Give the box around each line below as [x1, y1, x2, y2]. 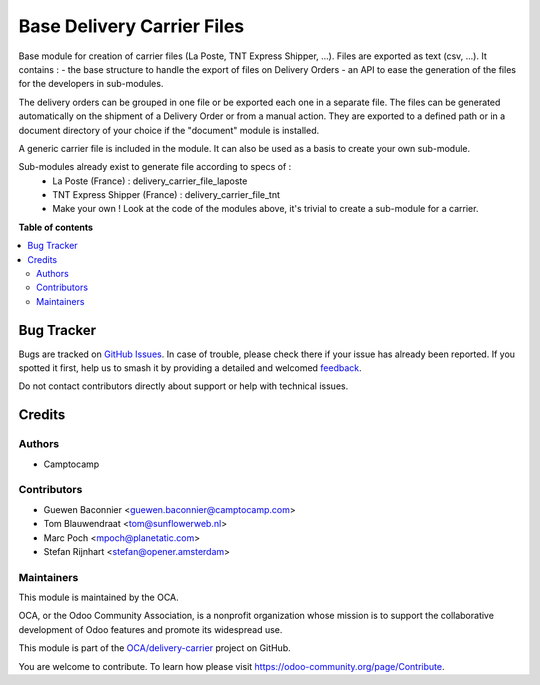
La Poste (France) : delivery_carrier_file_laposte [52, 175, 248, 187]
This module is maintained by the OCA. [18, 591, 179, 604]
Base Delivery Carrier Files [18, 15, 245, 37]
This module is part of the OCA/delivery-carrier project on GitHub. [18, 642, 292, 654]
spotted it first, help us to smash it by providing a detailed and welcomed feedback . [18, 362, 362, 374]
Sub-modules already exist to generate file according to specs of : [18, 161, 292, 173]
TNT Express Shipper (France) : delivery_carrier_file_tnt [52, 189, 280, 201]
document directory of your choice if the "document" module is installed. [18, 124, 320, 136]
